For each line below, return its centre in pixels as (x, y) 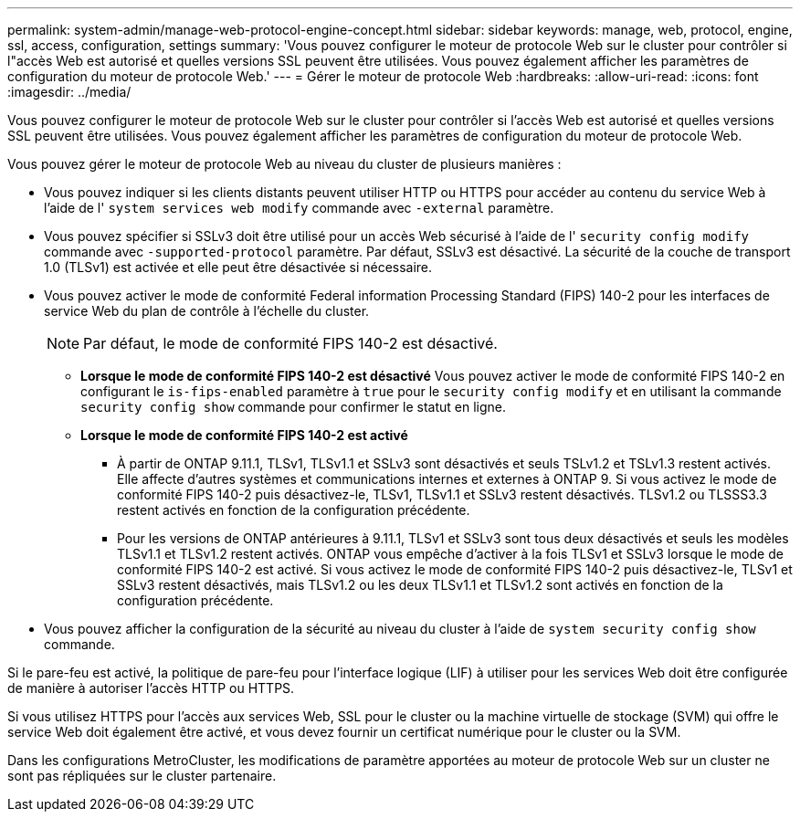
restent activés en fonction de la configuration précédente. (294, 510)
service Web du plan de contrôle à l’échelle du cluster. (207, 311)
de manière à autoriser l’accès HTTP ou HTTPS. (151, 688)
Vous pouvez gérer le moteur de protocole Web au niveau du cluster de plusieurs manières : (284, 164)
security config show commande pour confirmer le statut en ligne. (294, 407)
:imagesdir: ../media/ (69, 92)
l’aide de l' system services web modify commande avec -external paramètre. (299, 208)
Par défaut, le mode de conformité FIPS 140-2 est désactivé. (290, 343)
